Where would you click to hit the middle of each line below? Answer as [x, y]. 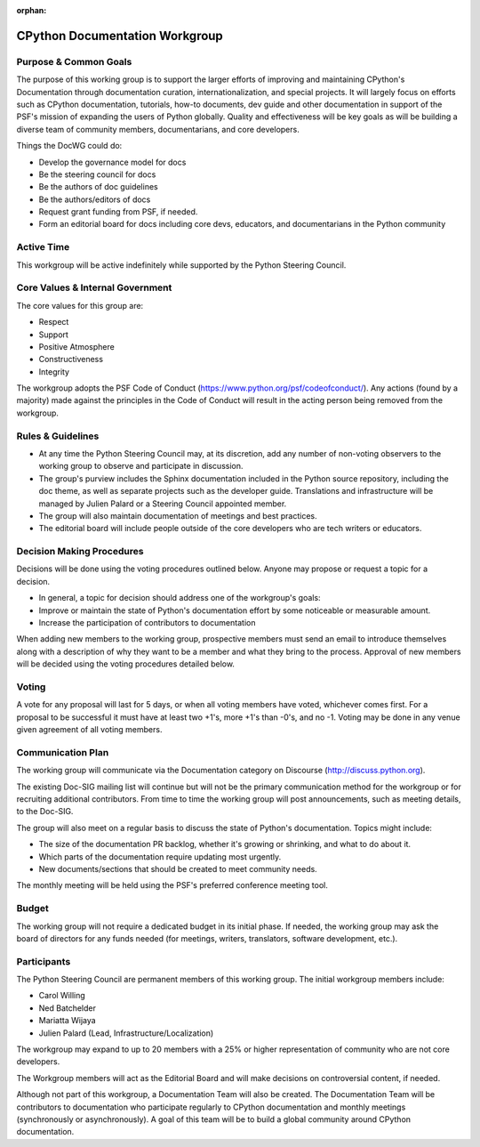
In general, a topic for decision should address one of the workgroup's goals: [180, 598]
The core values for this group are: [80, 305]
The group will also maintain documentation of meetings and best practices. [178, 515]
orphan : [32, 10]
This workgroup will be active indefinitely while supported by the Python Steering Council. [181, 265]
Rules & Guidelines [58, 436]
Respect [54, 322]
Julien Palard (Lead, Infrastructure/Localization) [126, 1033]
